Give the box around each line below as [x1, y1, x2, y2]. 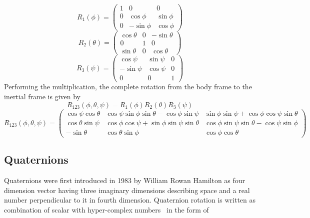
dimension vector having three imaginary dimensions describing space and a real [4, 185, 250, 195]
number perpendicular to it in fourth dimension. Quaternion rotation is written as [4, 195, 256, 205]
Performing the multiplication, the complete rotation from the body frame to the [4, 81, 252, 92]
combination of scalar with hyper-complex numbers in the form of [4, 204, 209, 215]
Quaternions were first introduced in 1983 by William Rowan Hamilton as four [4, 175, 245, 186]
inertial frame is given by [4, 91, 80, 102]
